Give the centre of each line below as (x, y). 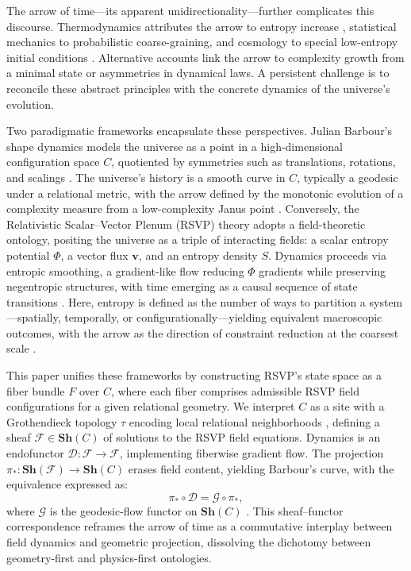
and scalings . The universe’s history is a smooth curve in (146, 177)
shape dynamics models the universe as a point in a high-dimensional (175, 146)
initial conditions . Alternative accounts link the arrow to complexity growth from (205, 57)
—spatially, (34, 317)
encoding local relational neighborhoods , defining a (254, 421)
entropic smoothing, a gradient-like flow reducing (125, 270)
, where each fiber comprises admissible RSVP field (235, 390)
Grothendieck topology (62, 421)
